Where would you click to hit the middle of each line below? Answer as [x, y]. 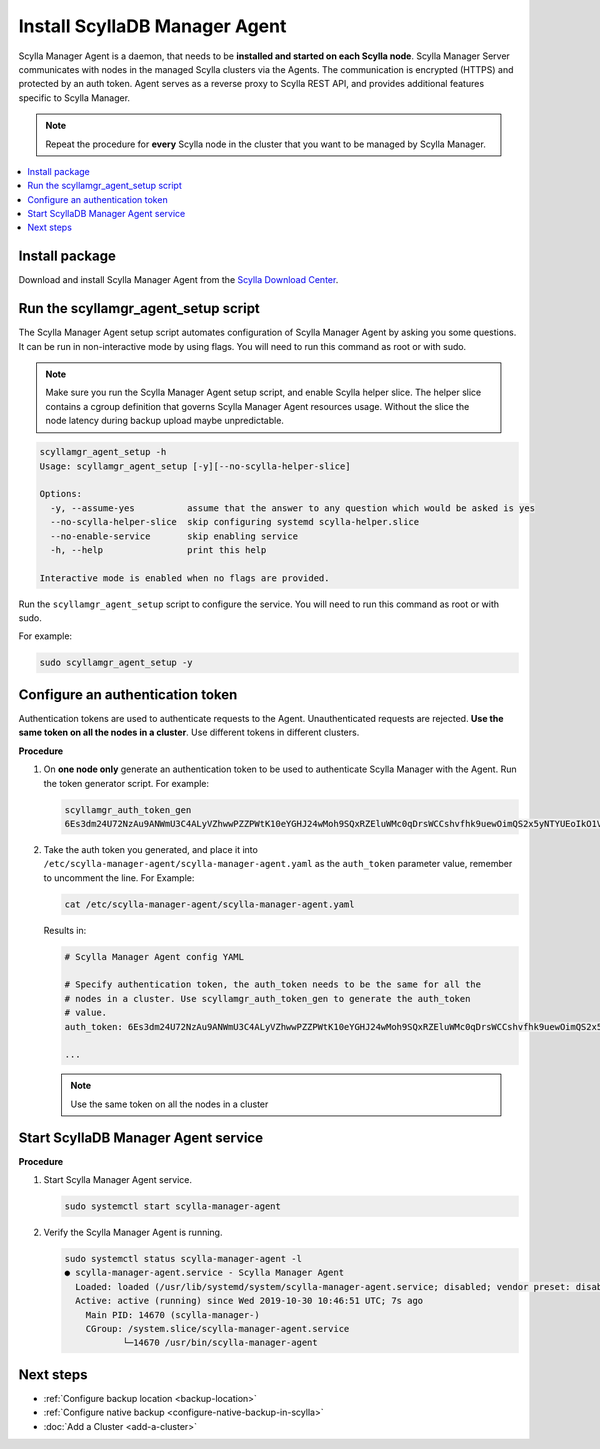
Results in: [65, 930]
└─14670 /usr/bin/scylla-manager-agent [220, 1343]
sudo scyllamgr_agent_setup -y [116, 663]
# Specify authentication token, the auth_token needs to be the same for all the [273, 984]
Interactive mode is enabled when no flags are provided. [184, 578]
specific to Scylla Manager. [74, 97]
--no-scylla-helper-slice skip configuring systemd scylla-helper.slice [235, 522]
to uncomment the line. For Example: [119, 877]
